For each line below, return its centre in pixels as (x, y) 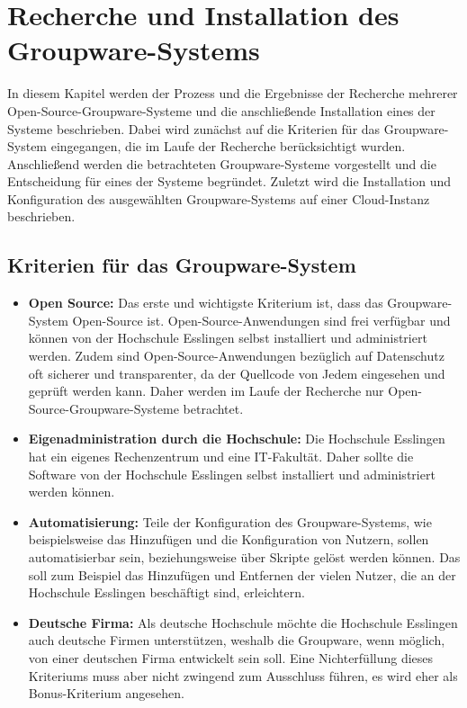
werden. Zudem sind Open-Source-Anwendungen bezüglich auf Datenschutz (236, 356)
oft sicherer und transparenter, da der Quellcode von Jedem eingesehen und (237, 373)
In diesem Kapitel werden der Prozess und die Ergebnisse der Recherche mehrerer (233, 93)
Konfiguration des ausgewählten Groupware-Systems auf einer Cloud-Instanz (219, 198)
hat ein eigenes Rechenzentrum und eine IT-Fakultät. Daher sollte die (221, 457)
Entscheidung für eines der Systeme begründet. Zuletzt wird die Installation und (229, 181)
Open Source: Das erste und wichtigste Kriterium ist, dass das (206, 303)
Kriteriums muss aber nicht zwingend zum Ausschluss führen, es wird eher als (243, 675)
